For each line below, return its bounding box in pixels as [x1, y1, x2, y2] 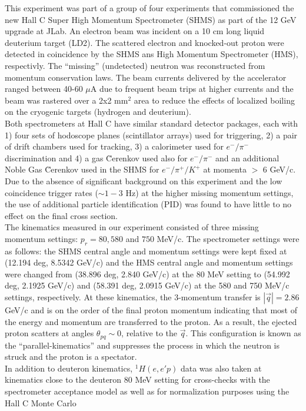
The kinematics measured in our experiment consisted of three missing [5, 221, 259, 233]
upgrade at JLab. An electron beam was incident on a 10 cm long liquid [5, 25, 265, 37]
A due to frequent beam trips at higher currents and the [90, 82, 294, 95]
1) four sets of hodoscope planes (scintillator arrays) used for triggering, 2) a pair [5, 128, 298, 141]
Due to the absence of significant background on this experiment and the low [5, 174, 282, 187]
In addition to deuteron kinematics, [5, 362, 133, 374]
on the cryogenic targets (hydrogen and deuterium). [5, 105, 191, 118]
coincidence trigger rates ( [5, 186, 98, 198]
